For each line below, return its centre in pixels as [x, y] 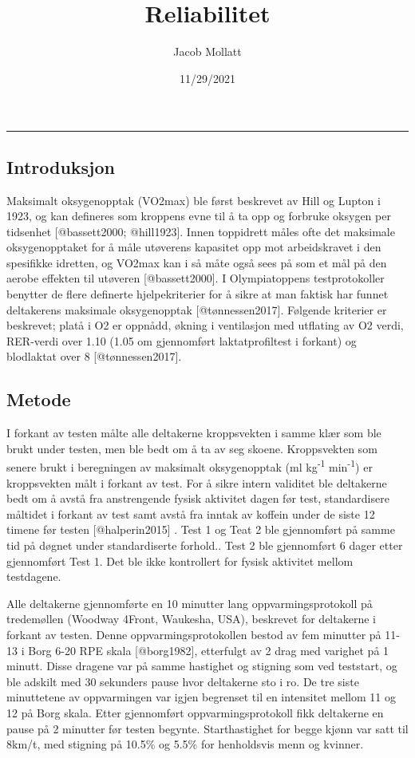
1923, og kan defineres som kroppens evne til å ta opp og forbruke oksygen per [199, 216]
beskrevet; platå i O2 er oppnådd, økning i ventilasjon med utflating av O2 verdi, [205, 325]
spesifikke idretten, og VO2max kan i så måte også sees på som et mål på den [197, 262]
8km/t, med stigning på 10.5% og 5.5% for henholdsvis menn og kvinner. [185, 744]
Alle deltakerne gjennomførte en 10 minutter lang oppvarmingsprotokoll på [190, 603]
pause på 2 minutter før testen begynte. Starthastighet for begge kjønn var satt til [207, 728]
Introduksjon [61, 166]
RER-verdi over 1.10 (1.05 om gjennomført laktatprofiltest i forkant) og [182, 340]
